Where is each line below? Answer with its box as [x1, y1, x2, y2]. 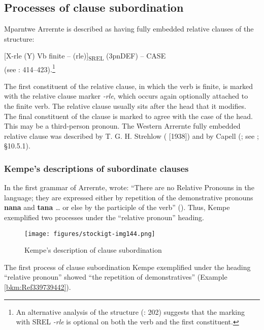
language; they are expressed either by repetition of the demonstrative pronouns [4, 192, 253, 202]
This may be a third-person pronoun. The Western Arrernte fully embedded [4, 121, 241, 131]
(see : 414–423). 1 [4, 62, 55, 74]
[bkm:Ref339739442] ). [4, 281, 71, 292]
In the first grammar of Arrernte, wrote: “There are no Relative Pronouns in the [4, 182, 254, 193]
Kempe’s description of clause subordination [24, 245, 162, 255]
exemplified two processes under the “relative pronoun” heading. [4, 212, 204, 222]
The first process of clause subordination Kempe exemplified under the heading [4, 261, 251, 272]
